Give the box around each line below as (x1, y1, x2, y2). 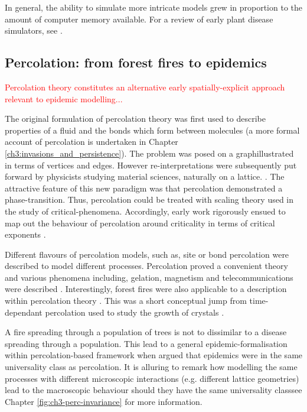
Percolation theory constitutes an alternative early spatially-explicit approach (5, 80, 285, 93)
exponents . (5, 228, 46, 241)
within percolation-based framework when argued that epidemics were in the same (5, 349, 303, 361)
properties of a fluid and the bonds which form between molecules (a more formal (5, 124, 300, 136)
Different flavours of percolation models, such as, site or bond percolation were (5, 248, 289, 260)
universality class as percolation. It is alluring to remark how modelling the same (5, 361, 298, 373)
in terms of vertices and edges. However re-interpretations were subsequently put (5, 158, 297, 171)
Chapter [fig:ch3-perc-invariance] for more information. (5, 395, 203, 407)
